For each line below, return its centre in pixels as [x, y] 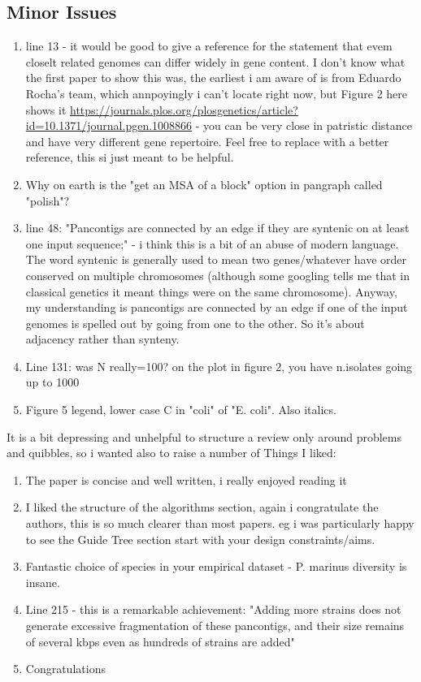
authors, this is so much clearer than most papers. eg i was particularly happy [220, 523]
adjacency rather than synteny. [102, 339]
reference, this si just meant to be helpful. [130, 157]
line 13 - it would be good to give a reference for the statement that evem [209, 46]
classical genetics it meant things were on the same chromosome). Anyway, [211, 291]
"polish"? [48, 200]
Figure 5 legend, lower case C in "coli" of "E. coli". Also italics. [181, 410]
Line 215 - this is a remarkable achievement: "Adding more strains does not [213, 609]
